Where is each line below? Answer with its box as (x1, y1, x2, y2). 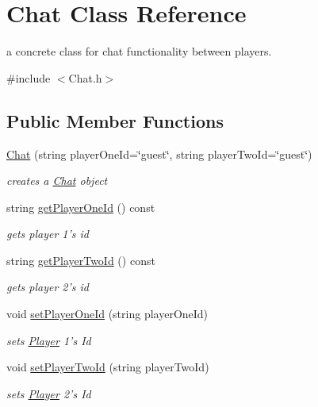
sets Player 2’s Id (6, 385, 91, 401)
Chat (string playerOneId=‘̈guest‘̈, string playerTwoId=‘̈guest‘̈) (6, 145, 312, 162)
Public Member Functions (6, 108, 224, 132)
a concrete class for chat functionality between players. (6, 43, 272, 60)
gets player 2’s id (6, 278, 89, 295)
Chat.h (68, 69, 102, 86)
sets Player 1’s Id (6, 332, 91, 348)
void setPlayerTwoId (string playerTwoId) (6, 359, 209, 375)
